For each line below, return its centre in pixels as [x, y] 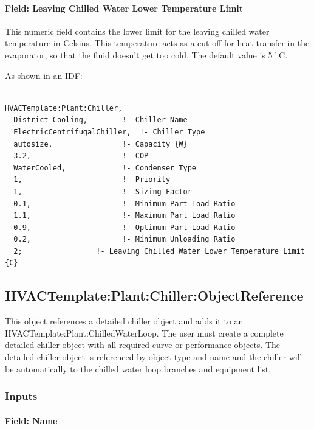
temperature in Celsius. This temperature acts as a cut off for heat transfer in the [157, 43]
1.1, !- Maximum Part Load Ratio [125, 216]
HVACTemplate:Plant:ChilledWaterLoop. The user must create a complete [144, 333]
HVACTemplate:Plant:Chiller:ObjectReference [154, 295]
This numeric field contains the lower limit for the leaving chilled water [137, 31]
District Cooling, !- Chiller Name [101, 120]
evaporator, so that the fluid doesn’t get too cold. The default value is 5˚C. [146, 54]
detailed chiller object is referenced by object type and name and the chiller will [154, 357]
